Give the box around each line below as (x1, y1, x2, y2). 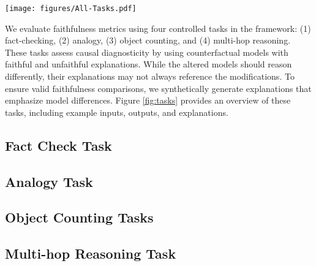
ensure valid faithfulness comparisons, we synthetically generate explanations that (5, 82, 312, 94)
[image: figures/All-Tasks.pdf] (5, 4, 137, 13)
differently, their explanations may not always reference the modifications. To (5, 70, 295, 83)
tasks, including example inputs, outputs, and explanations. (5, 105, 228, 118)
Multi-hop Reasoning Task (5, 244, 176, 263)
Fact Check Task (5, 135, 112, 154)
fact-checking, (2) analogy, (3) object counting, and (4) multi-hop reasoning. (5, 34, 291, 47)
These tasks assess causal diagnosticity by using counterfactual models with (5, 45, 288, 58)
